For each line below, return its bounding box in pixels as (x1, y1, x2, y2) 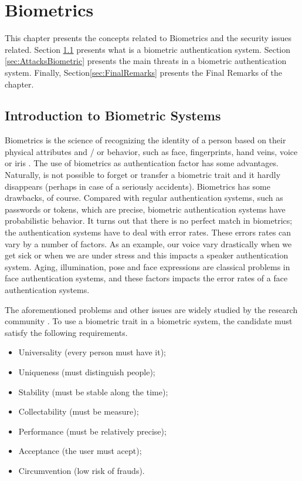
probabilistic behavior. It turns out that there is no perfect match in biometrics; (5, 214, 293, 227)
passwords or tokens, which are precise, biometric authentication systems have (5, 203, 286, 215)
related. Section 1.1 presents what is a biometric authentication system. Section (5, 43, 291, 55)
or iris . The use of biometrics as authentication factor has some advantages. (5, 157, 279, 169)
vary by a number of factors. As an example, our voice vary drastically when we (5, 237, 292, 250)
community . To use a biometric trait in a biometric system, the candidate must (5, 315, 293, 327)
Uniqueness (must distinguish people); (18, 365, 155, 378)
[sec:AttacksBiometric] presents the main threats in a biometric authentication (5, 55, 287, 67)
